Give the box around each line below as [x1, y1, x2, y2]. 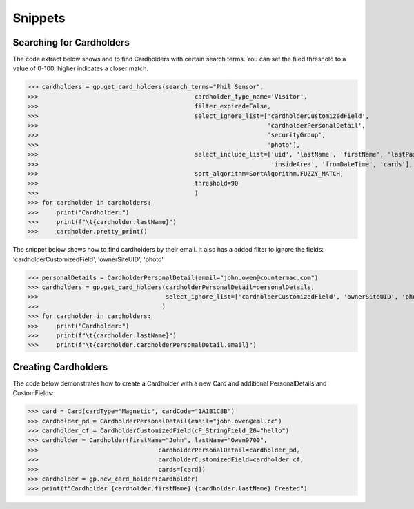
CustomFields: [12, 389, 55, 397]
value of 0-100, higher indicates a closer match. [12, 64, 148, 72]
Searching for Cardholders [12, 37, 130, 48]
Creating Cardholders [12, 361, 108, 372]
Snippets [12, 10, 66, 26]
